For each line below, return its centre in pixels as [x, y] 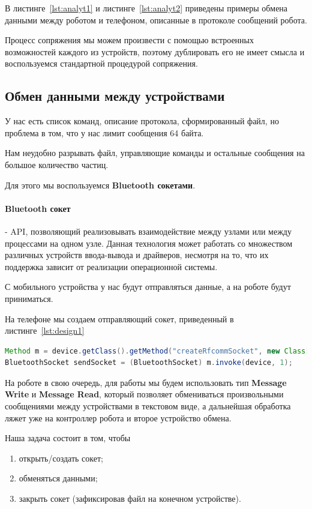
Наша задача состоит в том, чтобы [68, 438]
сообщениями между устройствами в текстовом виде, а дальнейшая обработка [148, 406]
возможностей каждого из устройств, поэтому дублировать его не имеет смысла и [155, 51]
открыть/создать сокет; [61, 458]
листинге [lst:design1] [45, 330]
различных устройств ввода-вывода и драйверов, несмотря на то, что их [137, 255]
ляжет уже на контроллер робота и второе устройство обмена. [118, 417]
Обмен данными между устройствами [115, 96]
